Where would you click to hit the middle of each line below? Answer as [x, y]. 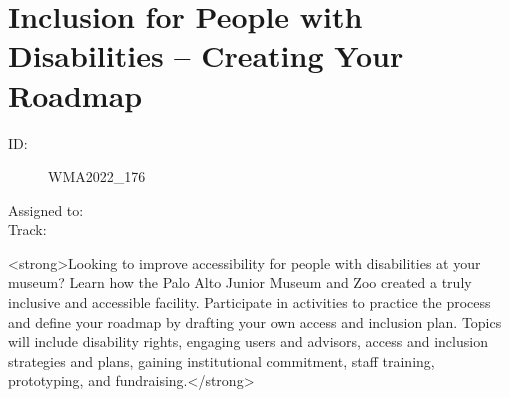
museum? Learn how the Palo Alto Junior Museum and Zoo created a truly [240, 282]
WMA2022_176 [97, 176]
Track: [27, 229]
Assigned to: [46, 209]
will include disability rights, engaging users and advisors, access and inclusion [248, 341]
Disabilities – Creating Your [206, 55]
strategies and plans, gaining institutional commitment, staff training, [221, 360]
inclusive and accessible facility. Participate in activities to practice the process [249, 302]
